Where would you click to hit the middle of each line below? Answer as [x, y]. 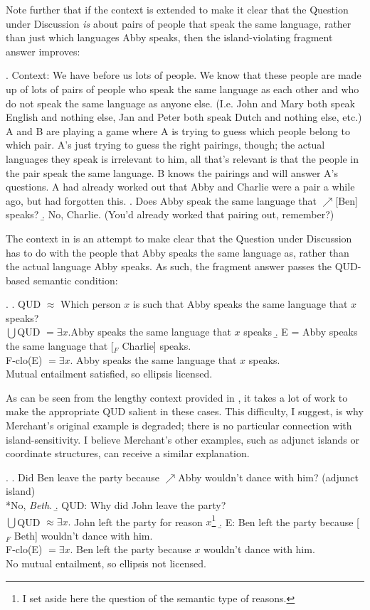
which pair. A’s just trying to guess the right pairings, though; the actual [165, 145]
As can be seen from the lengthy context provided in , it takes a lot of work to [177, 397]
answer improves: [43, 51]
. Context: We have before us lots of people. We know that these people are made [184, 75]
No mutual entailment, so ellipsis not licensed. [106, 563]
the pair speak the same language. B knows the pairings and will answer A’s [172, 172]
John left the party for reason [138, 521]
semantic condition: [75, 280]
